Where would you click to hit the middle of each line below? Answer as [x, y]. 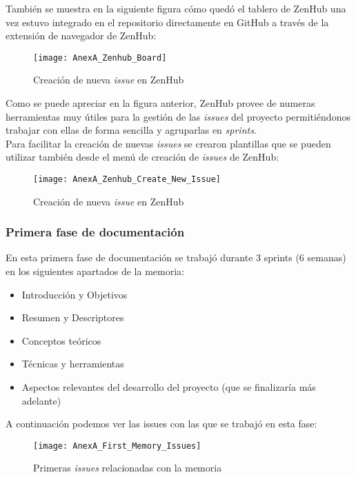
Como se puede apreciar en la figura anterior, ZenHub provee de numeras [160, 103]
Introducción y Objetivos [75, 294]
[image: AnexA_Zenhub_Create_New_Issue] [127, 179]
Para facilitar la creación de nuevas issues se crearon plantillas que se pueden [168, 143]
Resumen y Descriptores [73, 317]
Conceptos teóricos [61, 340]
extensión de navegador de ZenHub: [81, 35]
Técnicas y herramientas [73, 364]
